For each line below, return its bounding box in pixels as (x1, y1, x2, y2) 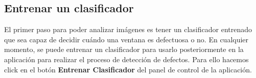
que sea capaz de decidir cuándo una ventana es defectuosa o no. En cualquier (4, 34, 249, 44)
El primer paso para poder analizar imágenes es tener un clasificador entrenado (4, 24, 252, 35)
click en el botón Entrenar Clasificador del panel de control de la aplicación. (4, 64, 252, 74)
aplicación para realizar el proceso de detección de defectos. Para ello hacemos (4, 54, 249, 64)
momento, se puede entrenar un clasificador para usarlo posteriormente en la (4, 44, 244, 55)
